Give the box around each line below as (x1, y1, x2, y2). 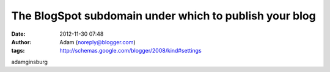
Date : (11, 30, 26, 38)
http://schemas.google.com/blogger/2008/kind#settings (59, 47, 202, 54)
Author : (11, 38, 32, 45)
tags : (11, 47, 25, 54)
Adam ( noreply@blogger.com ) (59, 38, 136, 45)
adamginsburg (11, 58, 48, 65)
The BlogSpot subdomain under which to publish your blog (11, 9, 316, 22)
